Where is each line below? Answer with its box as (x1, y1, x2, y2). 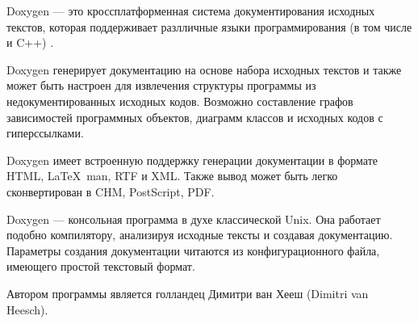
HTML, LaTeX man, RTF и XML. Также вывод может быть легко (6, 167, 338, 184)
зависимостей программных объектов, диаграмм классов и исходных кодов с (6, 108, 383, 125)
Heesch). (6, 301, 48, 318)
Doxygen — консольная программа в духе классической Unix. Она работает (6, 210, 381, 227)
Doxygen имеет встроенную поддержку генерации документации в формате (6, 151, 378, 168)
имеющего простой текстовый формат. (6, 258, 195, 275)
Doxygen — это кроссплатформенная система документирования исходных (6, 2, 375, 19)
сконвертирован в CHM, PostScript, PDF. (6, 183, 215, 200)
